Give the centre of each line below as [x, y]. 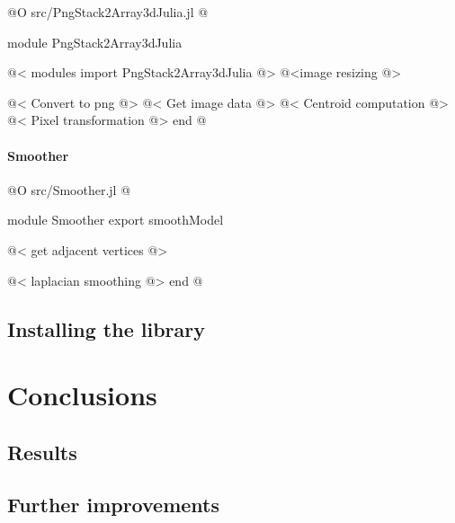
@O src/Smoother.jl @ [69, 189]
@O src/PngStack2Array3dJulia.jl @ [108, 12]
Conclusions [82, 395]
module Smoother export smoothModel [116, 220]
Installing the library [106, 328]
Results [42, 452]
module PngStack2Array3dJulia [95, 42]
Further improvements [114, 505]
